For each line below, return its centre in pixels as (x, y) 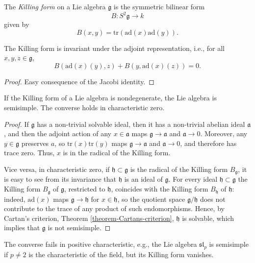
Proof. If (16, 124)
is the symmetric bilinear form (159, 6)
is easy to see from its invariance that (60, 179)
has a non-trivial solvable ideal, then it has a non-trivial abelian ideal (141, 124)
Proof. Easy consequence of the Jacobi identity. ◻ (79, 81)
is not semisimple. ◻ (79, 227)
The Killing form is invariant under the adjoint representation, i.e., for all (115, 48)
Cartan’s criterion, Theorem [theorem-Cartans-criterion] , (89, 218)
